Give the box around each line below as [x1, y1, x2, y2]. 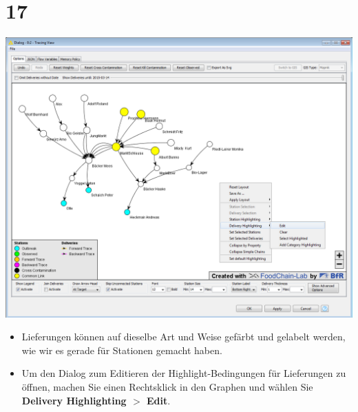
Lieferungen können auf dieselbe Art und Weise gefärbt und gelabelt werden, [21, 329, 346, 344]
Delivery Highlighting [21, 393, 127, 407]
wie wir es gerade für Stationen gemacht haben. [21, 342, 222, 357]
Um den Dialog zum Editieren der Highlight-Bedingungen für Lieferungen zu [21, 366, 346, 380]
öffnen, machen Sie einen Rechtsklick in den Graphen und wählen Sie [21, 380, 313, 394]
